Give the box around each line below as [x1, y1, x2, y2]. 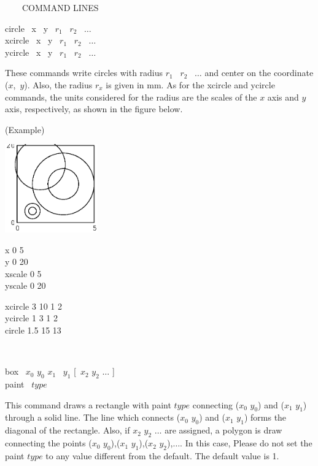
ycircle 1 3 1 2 [5, 311, 58, 324]
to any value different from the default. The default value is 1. [45, 449, 279, 462]
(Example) [5, 123, 45, 136]
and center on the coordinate [204, 66, 314, 79]
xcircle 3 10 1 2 [5, 299, 62, 312]
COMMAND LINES [21, 1, 99, 13]
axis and [267, 90, 299, 103]
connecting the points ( [5, 437, 92, 449]
